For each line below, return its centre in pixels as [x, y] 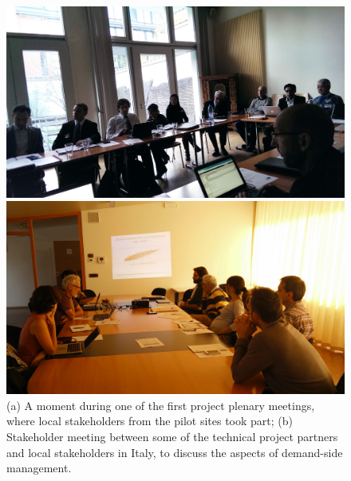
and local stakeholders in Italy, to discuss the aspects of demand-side [175, 452]
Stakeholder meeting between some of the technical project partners [172, 436]
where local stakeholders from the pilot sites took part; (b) [150, 421]
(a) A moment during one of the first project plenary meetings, [161, 405]
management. [39, 468]
